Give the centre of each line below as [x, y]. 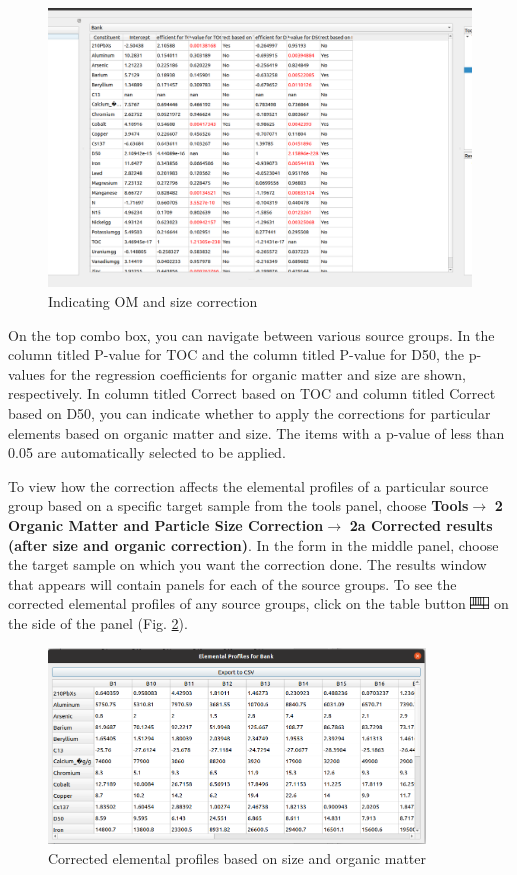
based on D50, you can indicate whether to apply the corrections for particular [249, 413]
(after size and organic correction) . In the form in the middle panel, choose [253, 544]
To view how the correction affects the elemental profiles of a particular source [248, 485]
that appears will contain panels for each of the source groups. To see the [232, 583]
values [27, 373]
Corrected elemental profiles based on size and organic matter [237, 857]
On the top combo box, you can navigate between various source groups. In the [251, 334]
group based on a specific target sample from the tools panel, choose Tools [238, 505]
